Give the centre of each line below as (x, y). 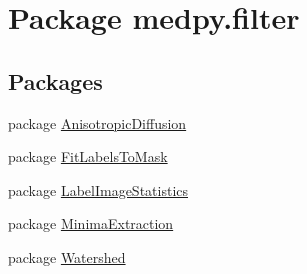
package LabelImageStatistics (98, 189)
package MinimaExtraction (91, 223)
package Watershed (67, 256)
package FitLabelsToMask (88, 156)
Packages (55, 80)
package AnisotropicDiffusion (97, 122)
